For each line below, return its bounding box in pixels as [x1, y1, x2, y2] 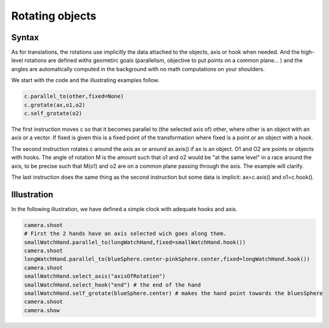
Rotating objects [11, 9, 97, 23]
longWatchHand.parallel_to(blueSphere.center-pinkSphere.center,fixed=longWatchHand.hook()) [24, 256, 310, 263]
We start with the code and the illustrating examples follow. [11, 77, 160, 84]
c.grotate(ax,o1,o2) [24, 101, 85, 108]
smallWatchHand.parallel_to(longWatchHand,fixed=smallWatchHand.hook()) [24, 239, 246, 246]
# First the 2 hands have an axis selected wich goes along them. [24, 230, 227, 237]
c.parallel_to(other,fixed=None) [24, 93, 124, 100]
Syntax [11, 32, 39, 43]
